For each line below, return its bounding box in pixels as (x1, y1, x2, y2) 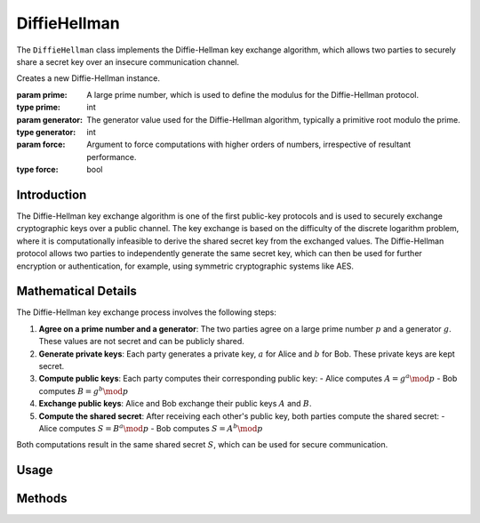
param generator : (16, 114, 84, 125)
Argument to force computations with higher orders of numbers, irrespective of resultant (86, 139, 412, 150)
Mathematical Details (16, 284, 138, 299)
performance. (86, 151, 137, 162)
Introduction (16, 187, 87, 202)
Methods (16, 491, 68, 506)
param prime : (16, 89, 68, 100)
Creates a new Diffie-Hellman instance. (16, 73, 160, 84)
